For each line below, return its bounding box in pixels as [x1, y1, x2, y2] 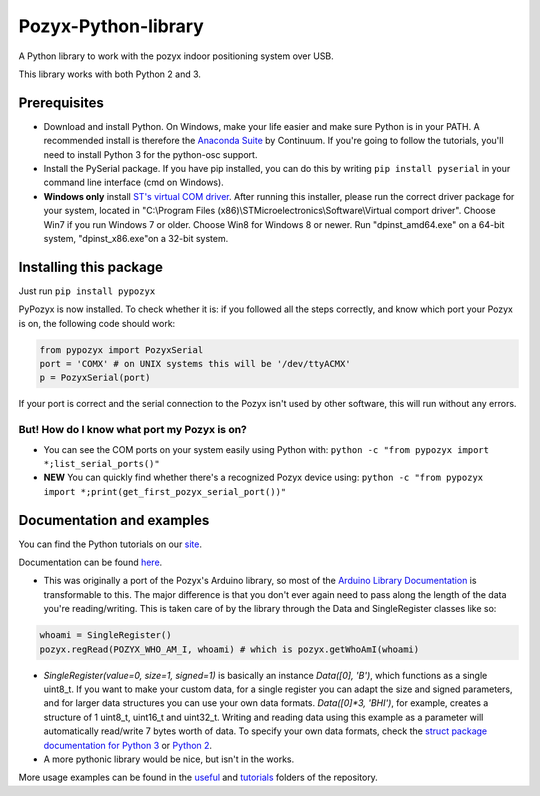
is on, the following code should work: [18, 317, 176, 329]
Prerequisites [18, 94, 104, 111]
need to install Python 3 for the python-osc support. [43, 148, 258, 160]
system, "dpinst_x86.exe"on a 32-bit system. [43, 232, 229, 244]
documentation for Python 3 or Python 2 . [43, 739, 213, 751]
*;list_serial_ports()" [43, 458, 160, 469]
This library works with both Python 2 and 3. [18, 68, 202, 80]
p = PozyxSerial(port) [39, 372, 151, 384]
